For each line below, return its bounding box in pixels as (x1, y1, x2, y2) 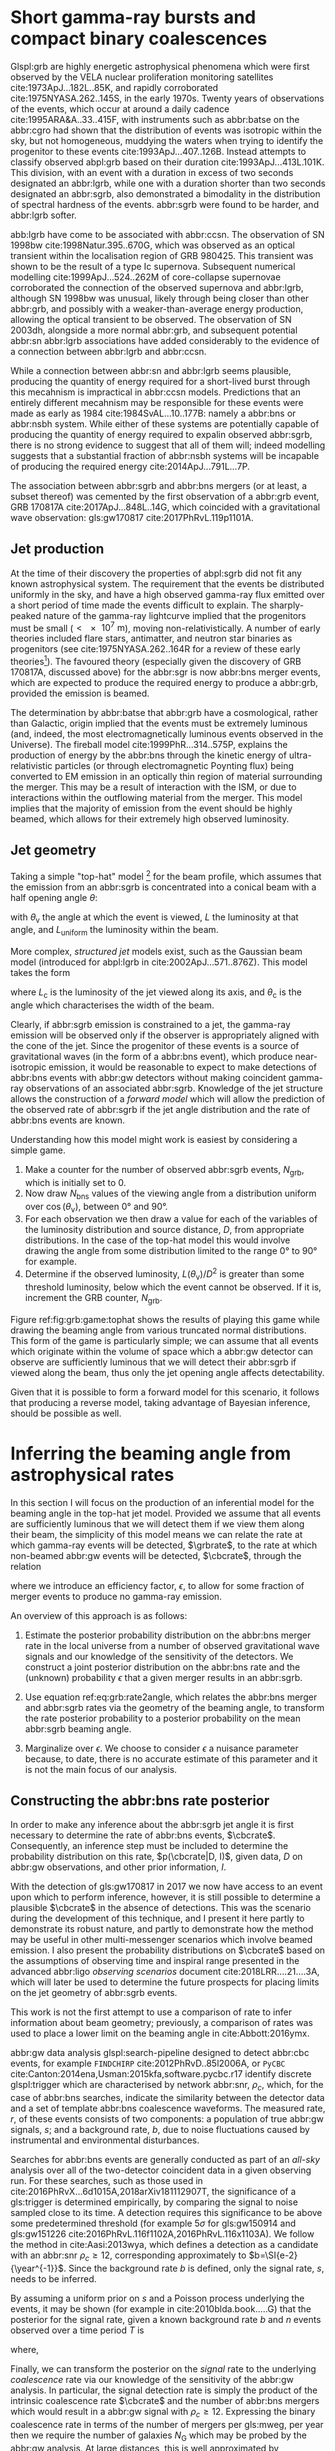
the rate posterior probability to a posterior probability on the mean (24, 1712, 301, 1724)
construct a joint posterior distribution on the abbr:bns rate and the (24, 1661, 301, 1673)
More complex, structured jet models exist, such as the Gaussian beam (10, 946, 303, 958)
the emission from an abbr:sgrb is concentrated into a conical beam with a (10, 881, 317, 893)
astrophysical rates (10, 1463, 175, 1486)
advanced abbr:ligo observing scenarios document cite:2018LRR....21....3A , (10, 1966, 320, 1978)
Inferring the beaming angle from (10, 1442, 292, 1465)
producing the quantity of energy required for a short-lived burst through (10, 375, 311, 387)
